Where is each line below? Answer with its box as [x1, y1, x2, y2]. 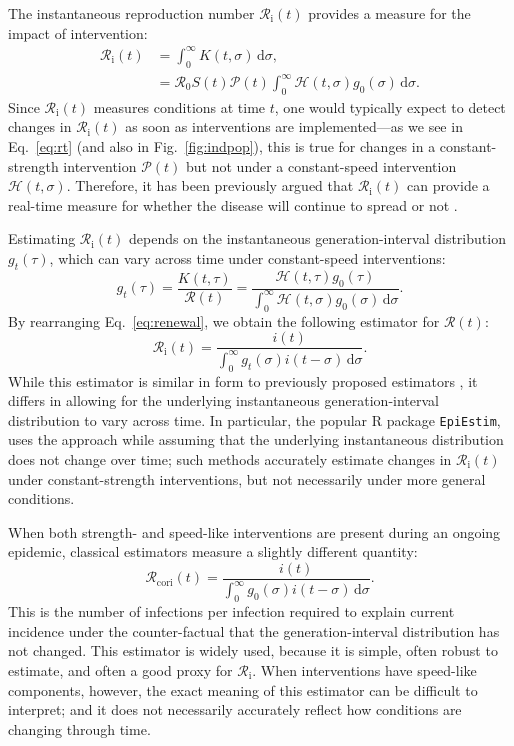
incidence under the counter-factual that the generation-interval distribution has [8, 620, 500, 641]
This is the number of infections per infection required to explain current [8, 601, 455, 622]
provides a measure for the [308, 3, 471, 23]
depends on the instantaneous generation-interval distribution [129, 228, 506, 249]
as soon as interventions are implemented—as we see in [125, 116, 463, 137]
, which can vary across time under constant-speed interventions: [49, 248, 446, 268]
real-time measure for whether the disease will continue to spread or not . [8, 194, 458, 215]
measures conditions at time [93, 96, 266, 117]
